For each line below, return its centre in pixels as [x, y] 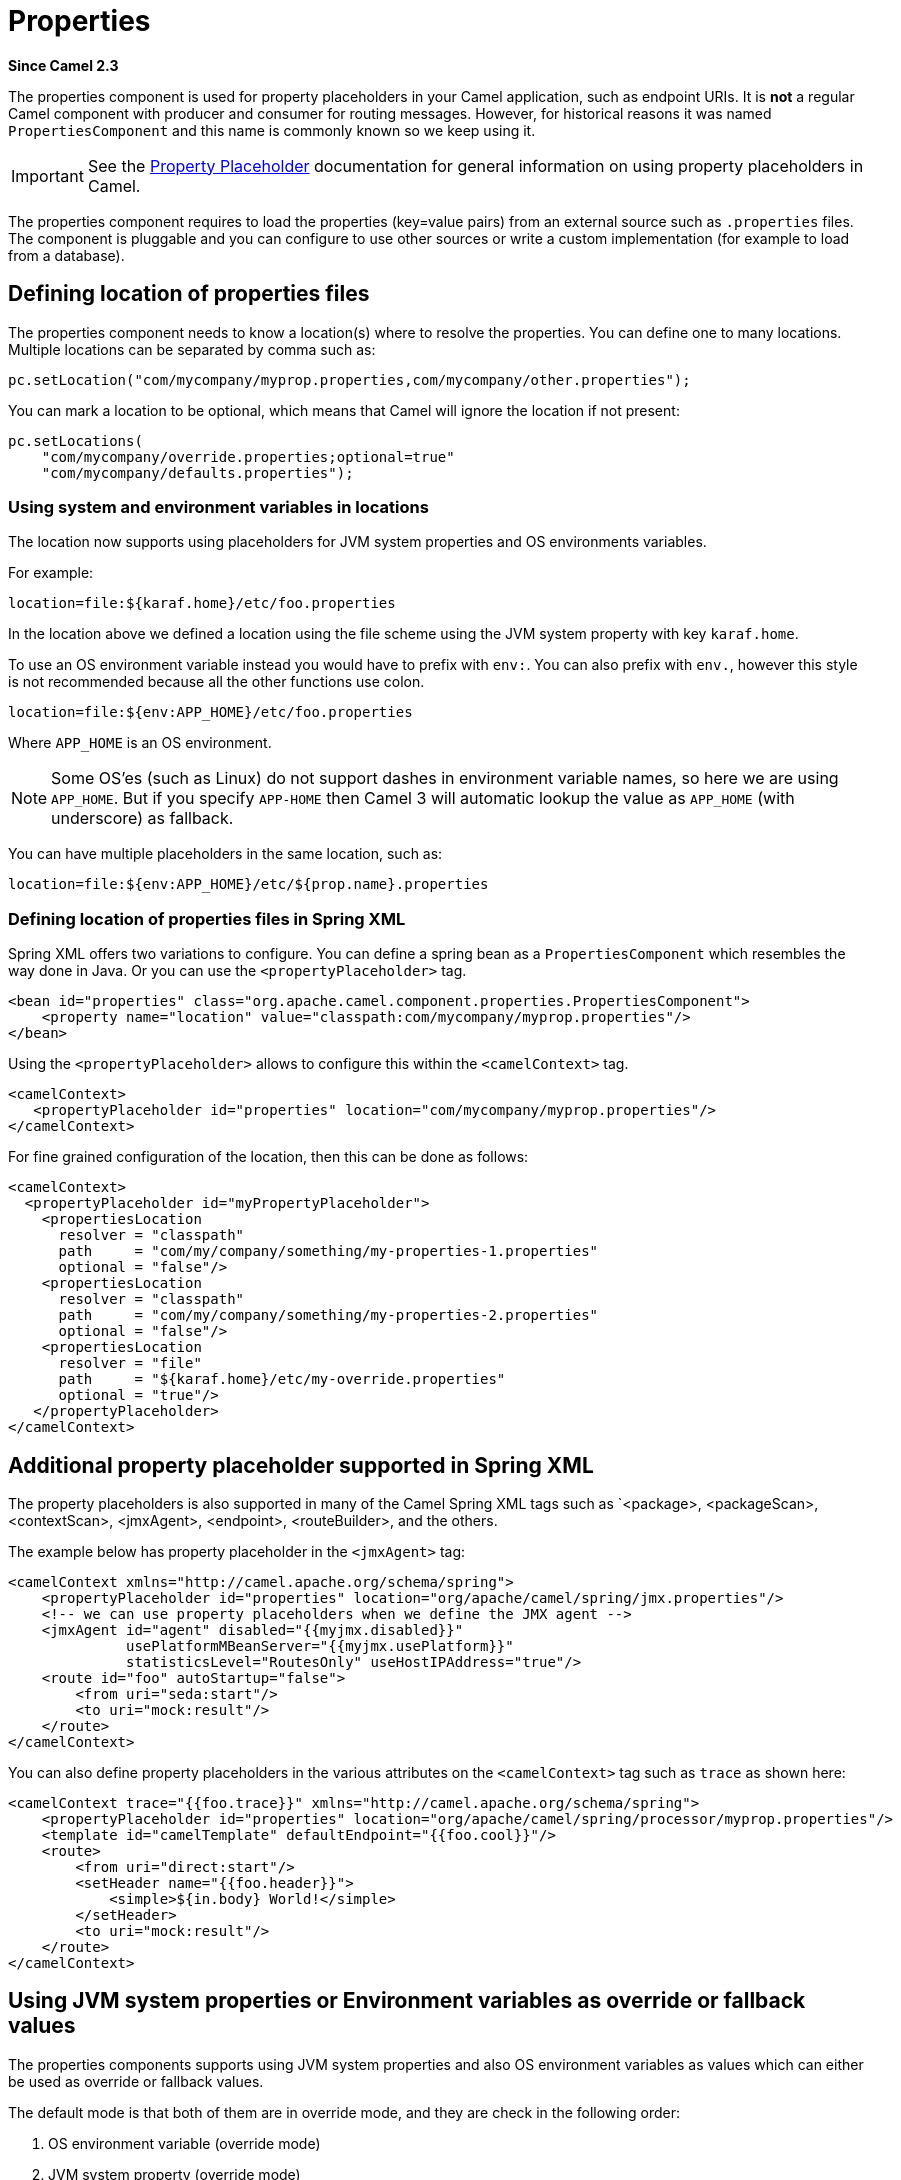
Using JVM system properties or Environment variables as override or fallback [407, 2001]
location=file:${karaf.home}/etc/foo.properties [202, 603]
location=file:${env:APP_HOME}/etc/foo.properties [210, 712]
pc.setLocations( [75, 440]
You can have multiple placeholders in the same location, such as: [225, 854]
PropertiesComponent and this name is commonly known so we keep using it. [272, 130]
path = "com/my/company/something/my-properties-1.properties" [328, 1251]
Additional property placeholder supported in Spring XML [301, 1465]
